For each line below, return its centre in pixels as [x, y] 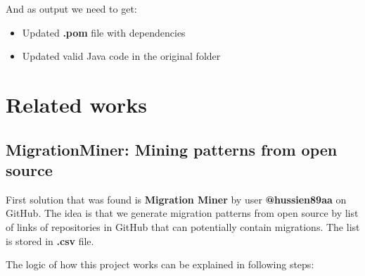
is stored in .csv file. [50, 240]
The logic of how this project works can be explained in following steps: [160, 264]
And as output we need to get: [71, 8]
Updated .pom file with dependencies [104, 32]
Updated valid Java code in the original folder [121, 56]
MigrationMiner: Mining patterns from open [172, 149]
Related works [76, 104]
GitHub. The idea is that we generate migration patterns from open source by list [182, 213]
